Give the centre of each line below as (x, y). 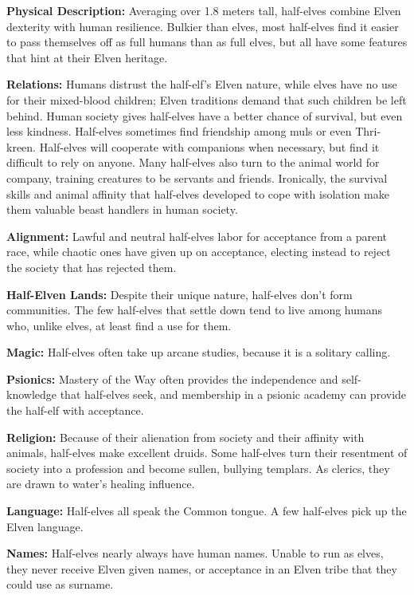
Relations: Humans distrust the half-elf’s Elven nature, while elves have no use (202, 84)
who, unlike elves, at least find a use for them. (119, 325)
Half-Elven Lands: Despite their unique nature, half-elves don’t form (180, 294)
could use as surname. (60, 584)
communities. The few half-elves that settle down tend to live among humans (194, 310)
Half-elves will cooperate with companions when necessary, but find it (209, 146)
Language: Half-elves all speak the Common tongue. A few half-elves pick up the (207, 511)
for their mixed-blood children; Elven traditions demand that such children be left (207, 99)
